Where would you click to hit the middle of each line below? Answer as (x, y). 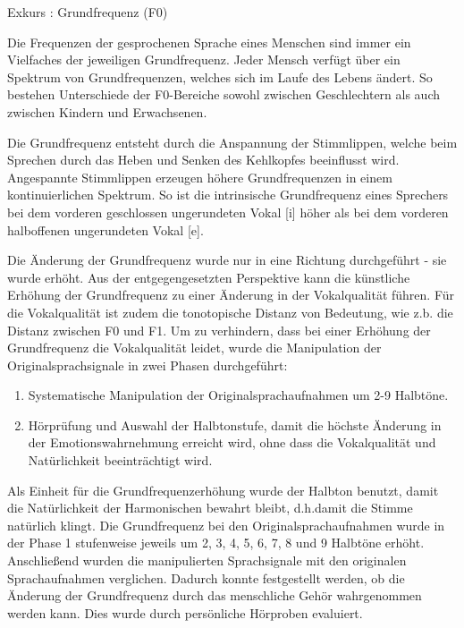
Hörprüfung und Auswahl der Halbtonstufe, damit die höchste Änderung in (235, 424)
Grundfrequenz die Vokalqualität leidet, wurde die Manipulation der (194, 348)
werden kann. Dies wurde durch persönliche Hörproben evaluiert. (185, 612)
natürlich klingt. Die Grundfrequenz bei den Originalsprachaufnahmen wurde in (226, 525)
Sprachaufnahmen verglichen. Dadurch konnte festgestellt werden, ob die (206, 577)
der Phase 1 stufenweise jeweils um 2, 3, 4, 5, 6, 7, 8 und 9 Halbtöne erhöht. (216, 543)
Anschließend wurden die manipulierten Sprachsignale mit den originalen (207, 560)
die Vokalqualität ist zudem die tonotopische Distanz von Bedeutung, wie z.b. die (230, 312)
